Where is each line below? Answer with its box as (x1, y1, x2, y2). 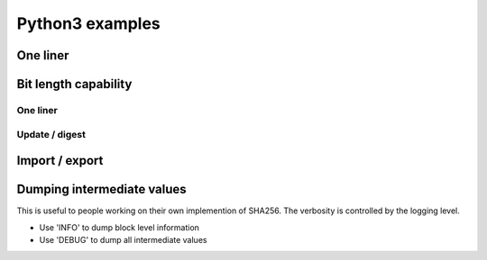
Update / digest (16, 128, 86, 140)
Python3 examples (16, 13, 161, 33)
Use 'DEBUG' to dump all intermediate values (39, 235, 207, 246)
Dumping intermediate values (16, 182, 187, 197)
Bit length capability (16, 76, 133, 92)
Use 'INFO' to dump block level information (39, 221, 200, 233)
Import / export (16, 153, 104, 168)
